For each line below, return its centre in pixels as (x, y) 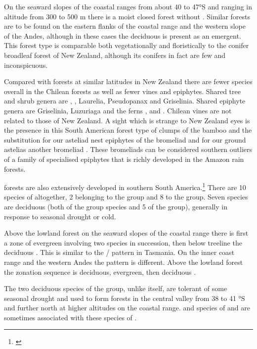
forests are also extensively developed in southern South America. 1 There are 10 (125, 186)
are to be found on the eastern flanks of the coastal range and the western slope (125, 26)
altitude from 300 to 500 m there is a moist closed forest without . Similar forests (127, 16)
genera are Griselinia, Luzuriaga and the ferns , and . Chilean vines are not (118, 110)
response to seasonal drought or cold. (60, 216)
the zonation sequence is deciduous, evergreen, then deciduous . (100, 272)
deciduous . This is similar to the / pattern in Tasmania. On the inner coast (119, 252)
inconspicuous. (26, 65)
